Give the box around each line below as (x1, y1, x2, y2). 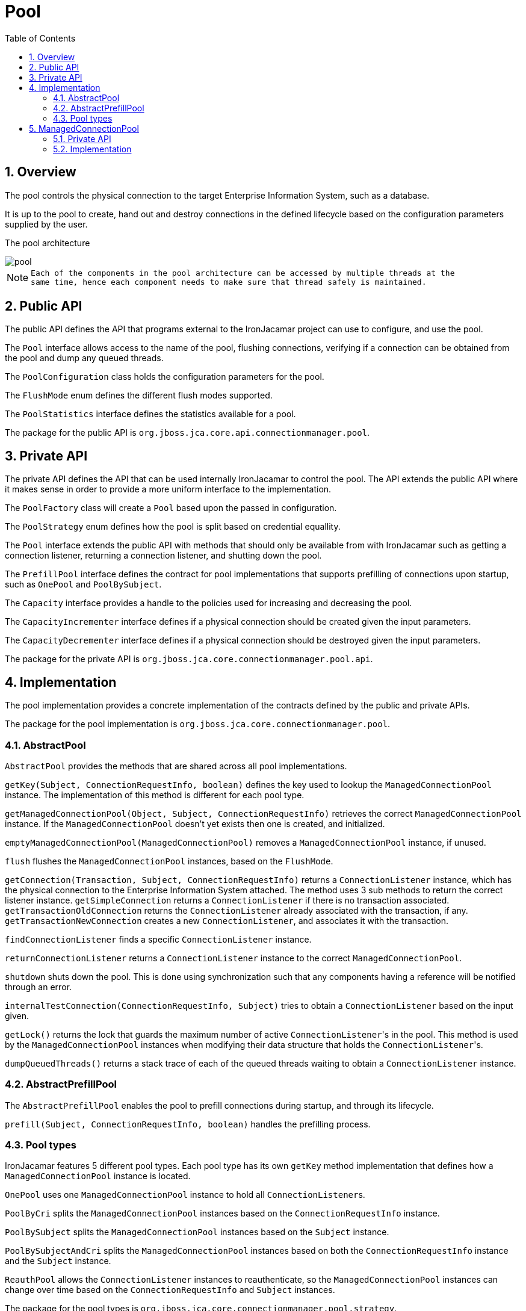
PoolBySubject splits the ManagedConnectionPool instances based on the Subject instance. (5, 1227, 389, 1238)
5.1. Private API (53, 133, 111, 144)
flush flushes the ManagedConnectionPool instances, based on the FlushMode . (5, 855, 333, 866)
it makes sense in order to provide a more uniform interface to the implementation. (5, 484, 332, 495)
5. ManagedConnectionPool (29, 123, 139, 134)
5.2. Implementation (53, 143, 132, 154)
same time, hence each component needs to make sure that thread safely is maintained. (31, 277, 427, 287)
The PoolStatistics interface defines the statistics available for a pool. (5, 409, 296, 420)
